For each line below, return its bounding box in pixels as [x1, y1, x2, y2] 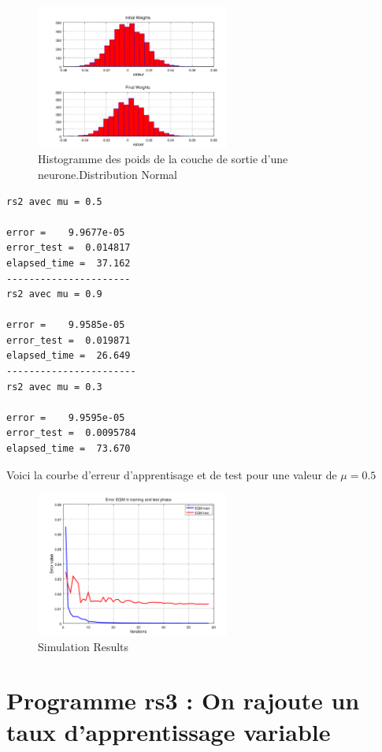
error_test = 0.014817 [6, 242, 131, 254]
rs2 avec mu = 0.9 [6, 289, 102, 300]
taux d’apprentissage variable [6, 715, 331, 747]
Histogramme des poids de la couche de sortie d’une [38, 151, 288, 167]
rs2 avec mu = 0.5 [6, 195, 102, 207]
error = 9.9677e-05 [6, 226, 125, 238]
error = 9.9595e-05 [6, 411, 125, 423]
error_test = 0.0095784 [6, 427, 136, 439]
